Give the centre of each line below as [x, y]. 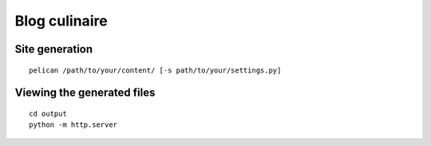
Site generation [54, 49]
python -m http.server [73, 125]
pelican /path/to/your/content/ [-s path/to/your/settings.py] [155, 70]
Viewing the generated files [85, 93]
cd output [48, 113]
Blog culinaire [61, 21]
